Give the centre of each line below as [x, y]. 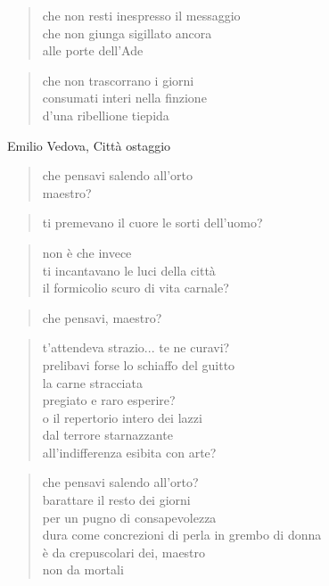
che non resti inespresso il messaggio [141, 15]
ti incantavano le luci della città [129, 270]
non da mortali [83, 569]
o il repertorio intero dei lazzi [122, 417]
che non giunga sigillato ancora [127, 33]
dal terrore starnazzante [107, 435]
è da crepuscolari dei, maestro [124, 552]
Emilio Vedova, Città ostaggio [89, 145]
